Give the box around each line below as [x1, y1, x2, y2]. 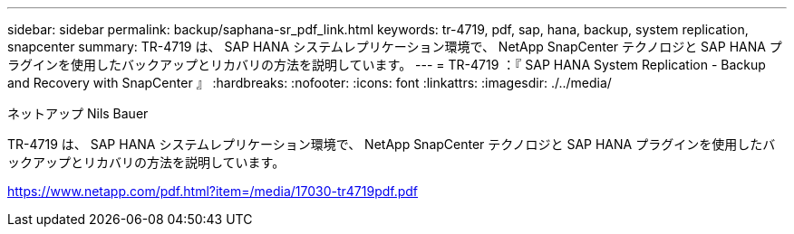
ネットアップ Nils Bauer [7, 106, 149, 121]
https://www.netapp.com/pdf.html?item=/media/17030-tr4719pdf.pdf [7, 183, 419, 199]
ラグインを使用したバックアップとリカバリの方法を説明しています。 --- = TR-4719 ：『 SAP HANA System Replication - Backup [7, 57, 766, 72]
